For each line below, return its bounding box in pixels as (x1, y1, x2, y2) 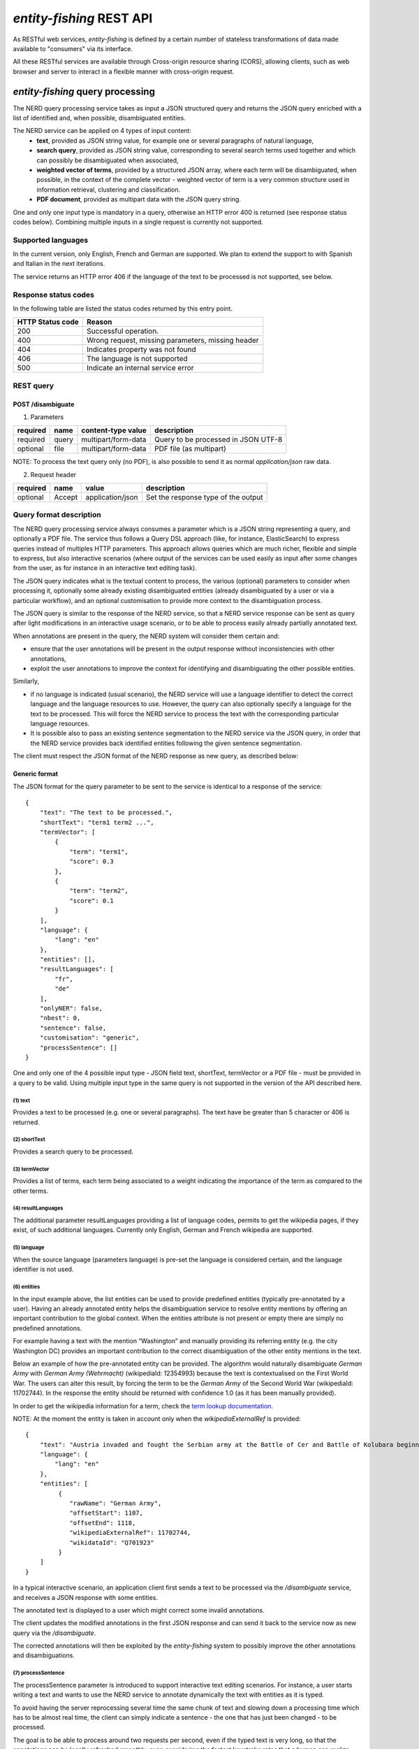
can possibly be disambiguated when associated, (36, 156, 179, 164)
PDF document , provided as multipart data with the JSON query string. (36, 195, 241, 204)
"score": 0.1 (69, 896, 115, 905)
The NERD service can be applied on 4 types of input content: (13, 127, 192, 135)
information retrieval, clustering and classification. (36, 185, 181, 194)
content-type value (81, 425, 147, 435)
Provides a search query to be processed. (13, 1147, 134, 1156)
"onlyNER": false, (39, 1005, 103, 1012)
